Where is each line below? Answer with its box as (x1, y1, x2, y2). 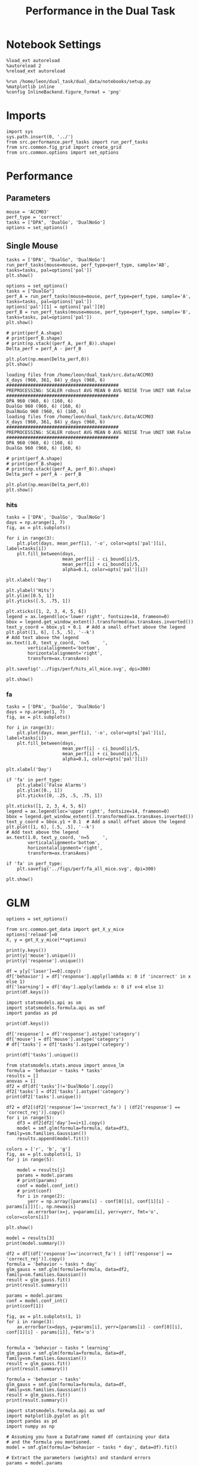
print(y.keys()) (6, 948, 47, 954)
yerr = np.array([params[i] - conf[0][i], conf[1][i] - (27, 1199, 170, 1205)
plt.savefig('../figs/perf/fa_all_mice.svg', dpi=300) (17, 866, 157, 872)
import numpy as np (6, 1424, 55, 1430)
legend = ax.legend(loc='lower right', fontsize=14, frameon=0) (6, 613, 170, 619)
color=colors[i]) (6, 1214, 50, 1220)
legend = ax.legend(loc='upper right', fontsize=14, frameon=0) (6, 808, 170, 814)
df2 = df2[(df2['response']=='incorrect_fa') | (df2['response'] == (6, 1104, 180, 1110)
